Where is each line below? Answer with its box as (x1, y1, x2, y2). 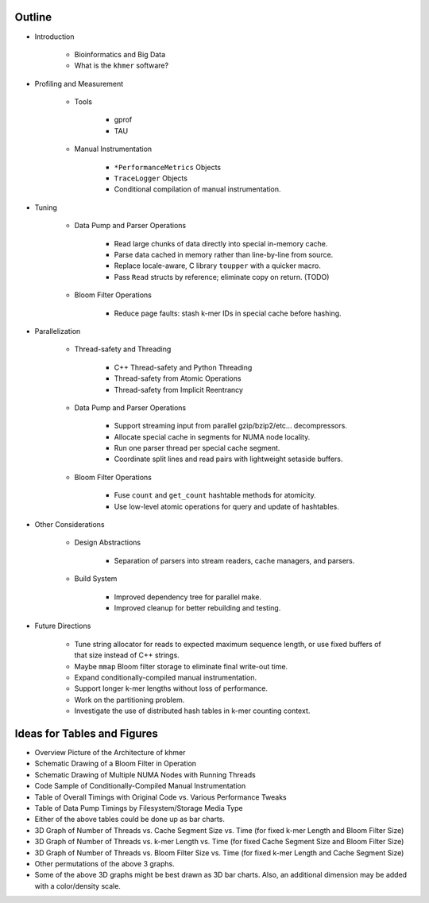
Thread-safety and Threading (74, 344, 172, 354)
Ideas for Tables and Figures (14, 727, 159, 740)
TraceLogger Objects (114, 173, 188, 183)
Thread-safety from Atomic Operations (114, 374, 242, 383)
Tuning (34, 203, 57, 212)
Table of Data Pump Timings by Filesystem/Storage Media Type (34, 803, 243, 812)
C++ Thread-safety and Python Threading (114, 362, 253, 372)
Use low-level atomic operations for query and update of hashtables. (114, 502, 339, 511)
